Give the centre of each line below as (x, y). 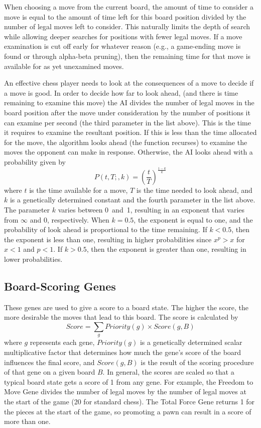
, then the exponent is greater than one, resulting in (166, 249)
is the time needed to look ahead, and (194, 190)
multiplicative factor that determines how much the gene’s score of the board (123, 352)
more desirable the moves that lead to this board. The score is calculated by (121, 317)
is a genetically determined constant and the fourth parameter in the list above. (133, 200)
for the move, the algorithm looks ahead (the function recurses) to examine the (126, 142)
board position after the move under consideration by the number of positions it (127, 112)
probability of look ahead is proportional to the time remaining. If (106, 229)
